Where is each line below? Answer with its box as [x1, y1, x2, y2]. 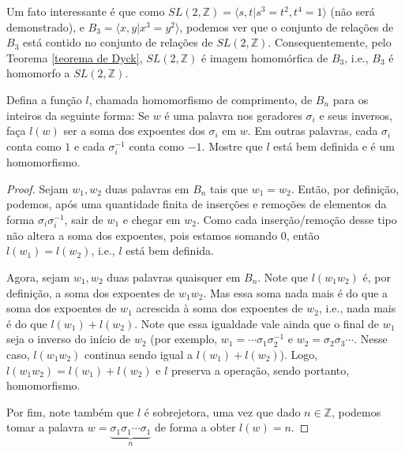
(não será [330, 3, 375, 19]
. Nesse [354, 331, 388, 347]
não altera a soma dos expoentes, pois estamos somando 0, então [6, 226, 320, 243]
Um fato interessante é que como [6, 3, 165, 19]
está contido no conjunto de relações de [22, 34, 213, 50]
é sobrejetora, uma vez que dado [144, 403, 301, 420]
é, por [362, 269, 391, 286]
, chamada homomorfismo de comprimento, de [88, 91, 313, 107]
